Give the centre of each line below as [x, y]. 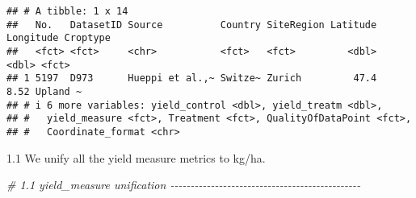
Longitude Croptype [59, 38]
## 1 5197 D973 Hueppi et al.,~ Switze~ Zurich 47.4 [192, 78]
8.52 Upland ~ [44, 91]
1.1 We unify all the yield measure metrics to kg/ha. [136, 157]
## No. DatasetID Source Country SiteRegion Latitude [192, 25]
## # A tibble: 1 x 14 [67, 11]
